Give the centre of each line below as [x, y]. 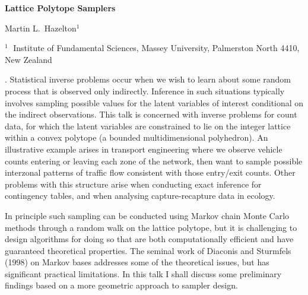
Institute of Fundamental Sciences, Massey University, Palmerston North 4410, [156, 48]
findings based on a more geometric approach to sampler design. [121, 285]
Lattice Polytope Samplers [60, 8]
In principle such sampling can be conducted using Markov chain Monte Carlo [147, 215]
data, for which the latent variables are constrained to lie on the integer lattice [148, 126]
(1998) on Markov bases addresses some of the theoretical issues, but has [137, 262]
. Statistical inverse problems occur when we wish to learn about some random [148, 79]
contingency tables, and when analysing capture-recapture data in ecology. [140, 196]
